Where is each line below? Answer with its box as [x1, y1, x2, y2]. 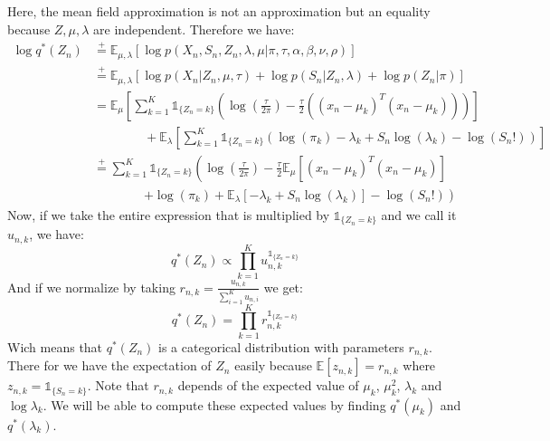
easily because [234, 356, 312, 375]
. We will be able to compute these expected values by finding [43, 395, 386, 414]
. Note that [87, 376, 149, 395]
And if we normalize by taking [7, 277, 175, 296]
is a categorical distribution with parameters [158, 337, 404, 356]
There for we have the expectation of [7, 356, 212, 375]
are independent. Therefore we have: [93, 19, 295, 38]
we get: [263, 277, 303, 296]
